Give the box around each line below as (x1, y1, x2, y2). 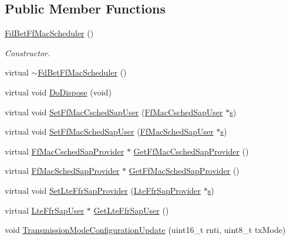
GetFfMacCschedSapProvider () (133, 145, 249, 157)
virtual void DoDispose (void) (5, 85, 112, 98)
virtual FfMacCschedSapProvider (5, 145, 124, 157)
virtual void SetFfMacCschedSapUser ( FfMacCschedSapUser (5, 105, 223, 118)
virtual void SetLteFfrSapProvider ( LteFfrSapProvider (5, 184, 201, 196)
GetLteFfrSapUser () (93, 204, 169, 216)
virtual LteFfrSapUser (5, 204, 85, 216)
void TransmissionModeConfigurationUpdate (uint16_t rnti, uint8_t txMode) (5, 224, 286, 236)
